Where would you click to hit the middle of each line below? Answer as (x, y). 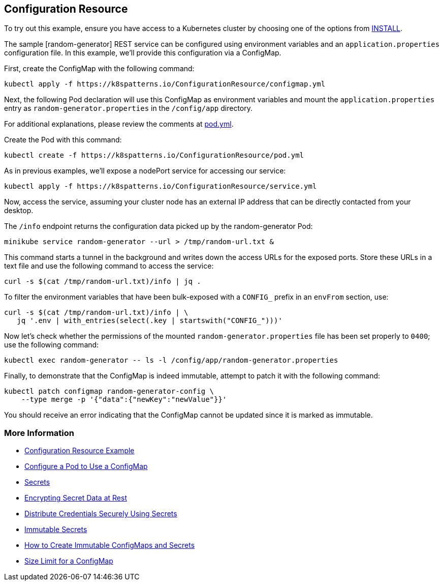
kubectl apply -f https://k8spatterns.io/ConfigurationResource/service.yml (161, 186)
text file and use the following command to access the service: (109, 266)
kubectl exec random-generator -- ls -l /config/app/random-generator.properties (171, 360)
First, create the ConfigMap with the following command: (99, 69)
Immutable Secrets (56, 530)
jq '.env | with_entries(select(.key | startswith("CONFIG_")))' (150, 321)
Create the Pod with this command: (63, 140)
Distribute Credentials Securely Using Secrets (101, 514)
